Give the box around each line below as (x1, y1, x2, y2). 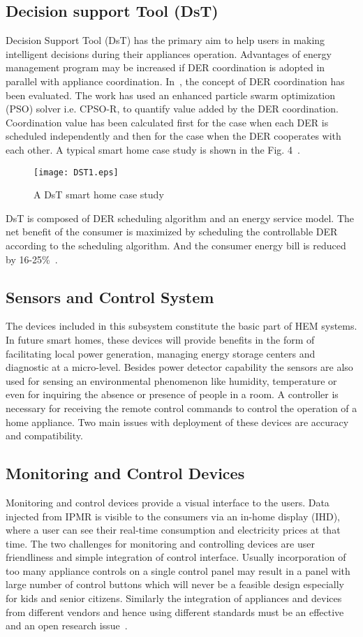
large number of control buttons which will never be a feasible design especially (6, 577, 345, 592)
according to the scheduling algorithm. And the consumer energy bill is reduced (6, 237, 346, 252)
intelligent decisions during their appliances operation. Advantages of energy (6, 46, 332, 61)
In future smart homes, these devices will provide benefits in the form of (6, 332, 315, 346)
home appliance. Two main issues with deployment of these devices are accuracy (6, 414, 349, 429)
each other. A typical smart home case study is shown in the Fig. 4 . (6, 142, 300, 156)
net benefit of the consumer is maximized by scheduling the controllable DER (6, 224, 338, 239)
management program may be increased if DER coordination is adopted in (6, 60, 325, 75)
